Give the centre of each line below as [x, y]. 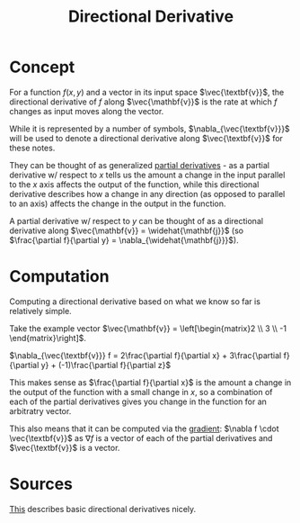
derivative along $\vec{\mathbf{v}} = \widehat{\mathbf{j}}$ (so [127, 230]
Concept [42, 67]
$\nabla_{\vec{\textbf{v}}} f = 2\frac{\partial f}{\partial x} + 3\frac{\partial [146, 355]
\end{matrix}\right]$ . [48, 338]
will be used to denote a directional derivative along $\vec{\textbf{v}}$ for [146, 138]
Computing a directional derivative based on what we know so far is [135, 301]
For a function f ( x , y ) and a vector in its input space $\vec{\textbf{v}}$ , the [147, 92]
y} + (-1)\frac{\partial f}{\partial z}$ [106, 365]
